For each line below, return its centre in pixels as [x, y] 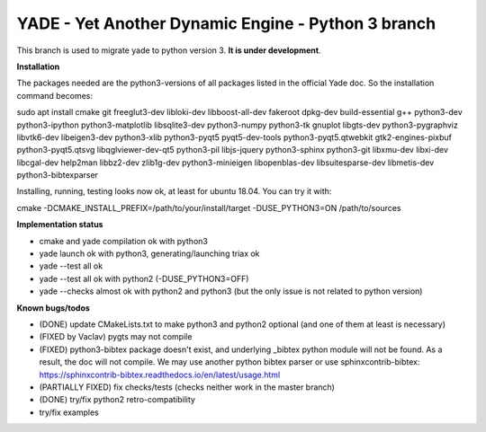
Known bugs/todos [53, 308]
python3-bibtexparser [58, 175]
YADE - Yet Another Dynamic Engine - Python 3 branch [226, 23]
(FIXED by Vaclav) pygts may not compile [116, 337]
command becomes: [55, 95]
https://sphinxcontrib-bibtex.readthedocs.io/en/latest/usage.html [160, 375]
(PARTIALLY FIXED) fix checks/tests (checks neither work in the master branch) [187, 387]
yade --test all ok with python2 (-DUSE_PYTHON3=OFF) [144, 278]
